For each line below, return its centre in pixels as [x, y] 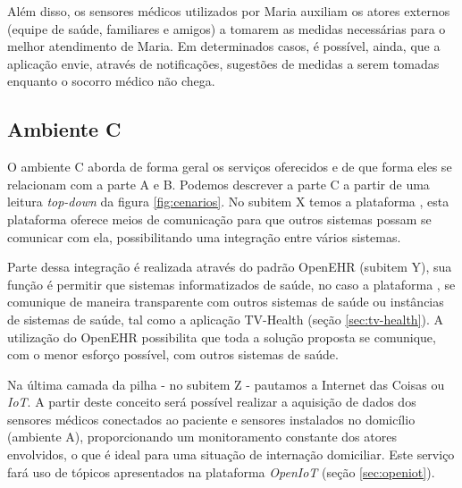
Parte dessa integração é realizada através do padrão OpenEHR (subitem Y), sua [230, 267]
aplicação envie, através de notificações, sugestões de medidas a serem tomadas [223, 63]
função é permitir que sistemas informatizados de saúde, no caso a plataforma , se [231, 284]
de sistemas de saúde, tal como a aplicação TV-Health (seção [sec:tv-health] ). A [226, 319]
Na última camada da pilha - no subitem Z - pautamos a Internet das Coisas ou [226, 384]
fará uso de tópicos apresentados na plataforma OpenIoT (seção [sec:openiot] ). [221, 471]
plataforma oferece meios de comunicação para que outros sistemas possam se [219, 219]
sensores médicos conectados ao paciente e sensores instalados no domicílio [211, 419]
